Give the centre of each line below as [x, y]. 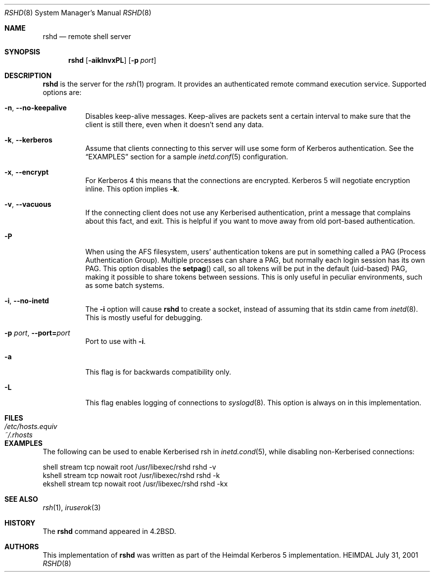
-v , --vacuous [28, 204]
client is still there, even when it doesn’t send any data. [174, 124]
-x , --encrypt [27, 172]
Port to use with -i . [116, 341]
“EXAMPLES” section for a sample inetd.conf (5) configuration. [187, 157]
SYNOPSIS [23, 52]
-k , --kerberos [28, 140]
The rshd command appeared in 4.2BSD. [109, 531]
